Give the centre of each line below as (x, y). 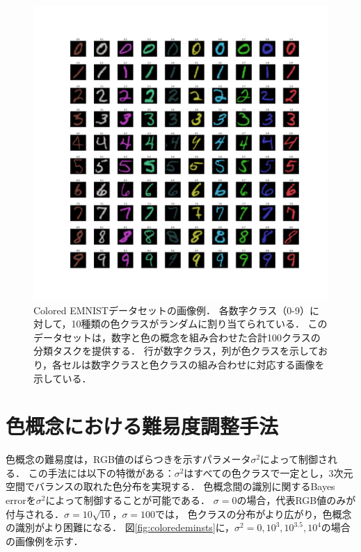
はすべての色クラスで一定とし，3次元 (268, 472)
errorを (21, 500)
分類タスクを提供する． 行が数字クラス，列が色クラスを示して (176, 351)
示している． (63, 378)
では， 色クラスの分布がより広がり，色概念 (254, 513)
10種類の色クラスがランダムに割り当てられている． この (199, 324)
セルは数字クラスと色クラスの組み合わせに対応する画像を (193, 364)
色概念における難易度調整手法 (142, 426)
